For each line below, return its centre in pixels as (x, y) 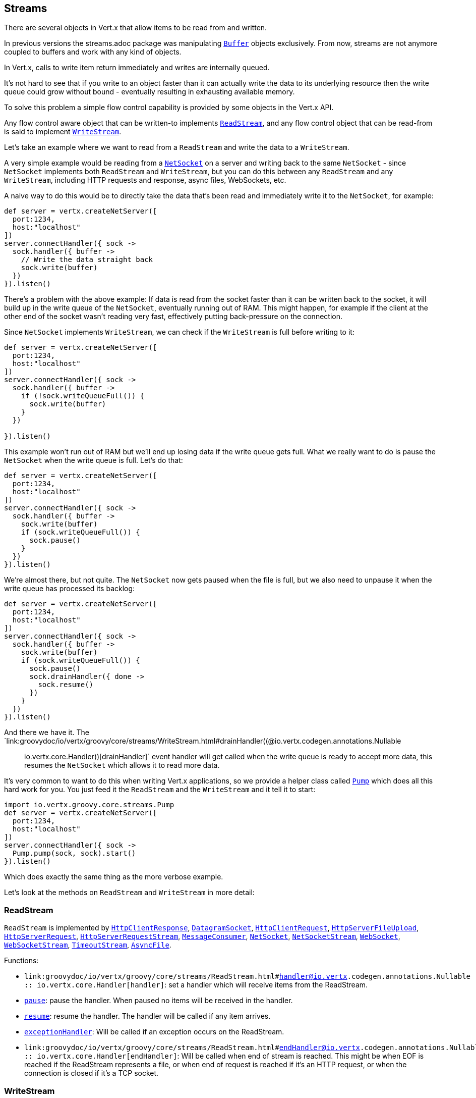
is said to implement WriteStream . (63, 132)
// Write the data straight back (87, 260)
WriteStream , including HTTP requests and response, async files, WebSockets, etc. (145, 180)
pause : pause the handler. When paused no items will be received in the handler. (159, 1001)
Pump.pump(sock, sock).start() (74, 853)
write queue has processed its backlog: (70, 589)
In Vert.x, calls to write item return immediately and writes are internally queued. (137, 68)
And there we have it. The (47, 733)
